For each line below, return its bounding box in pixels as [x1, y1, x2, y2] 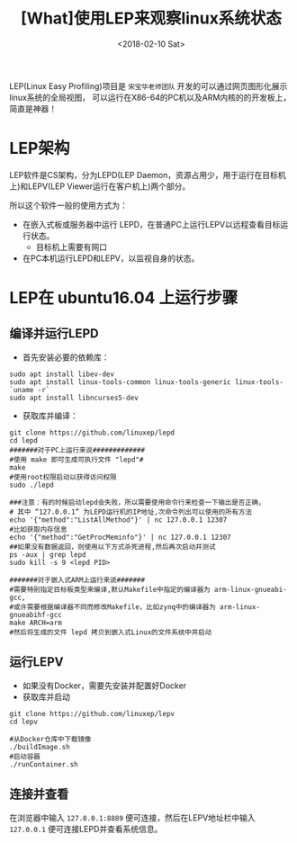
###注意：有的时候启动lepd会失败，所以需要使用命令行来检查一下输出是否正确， [9, 498, 265, 507]
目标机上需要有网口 [35, 241, 108, 252]
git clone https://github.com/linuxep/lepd [9, 428, 175, 437]
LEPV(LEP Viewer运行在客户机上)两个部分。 [28, 181, 191, 192]
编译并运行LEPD [9, 326, 99, 342]
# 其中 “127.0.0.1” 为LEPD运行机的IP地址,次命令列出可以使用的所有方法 [9, 507, 252, 516]
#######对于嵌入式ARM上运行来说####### [9, 575, 146, 585]
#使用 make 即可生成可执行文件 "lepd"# [9, 455, 144, 464]
